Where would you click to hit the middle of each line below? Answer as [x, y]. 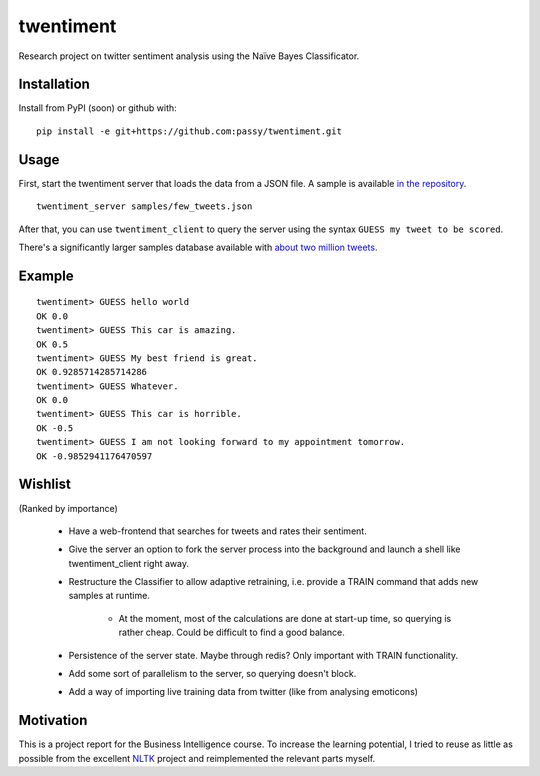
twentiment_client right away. [129, 563]
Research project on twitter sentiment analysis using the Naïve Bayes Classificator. [189, 56]
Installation [54, 84]
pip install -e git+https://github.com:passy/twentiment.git [189, 131]
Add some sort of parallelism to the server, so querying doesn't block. [212, 674]
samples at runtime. [109, 596]
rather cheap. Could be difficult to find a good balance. [231, 632]
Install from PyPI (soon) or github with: [97, 108]
